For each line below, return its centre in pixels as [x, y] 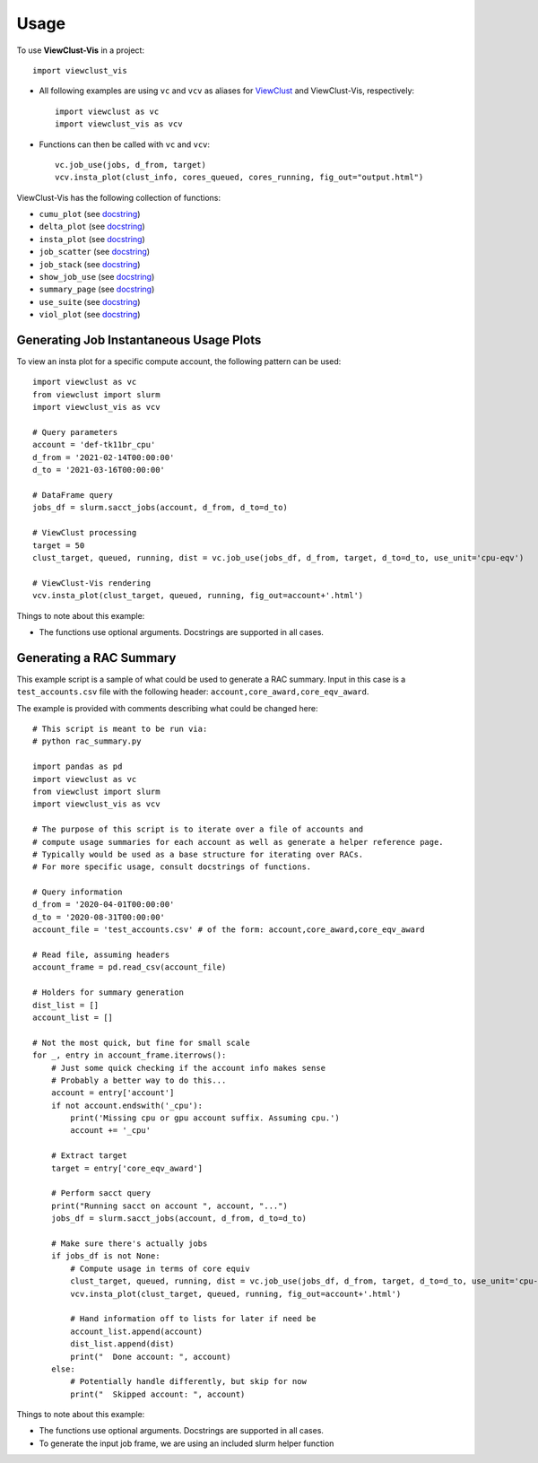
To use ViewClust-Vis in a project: [81, 50]
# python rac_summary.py [87, 741]
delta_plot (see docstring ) [92, 226]
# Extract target [89, 1156]
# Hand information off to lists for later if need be [193, 1319]
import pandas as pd [78, 766]
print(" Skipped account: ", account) [158, 1394]
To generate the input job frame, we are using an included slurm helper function [187, 1443]
